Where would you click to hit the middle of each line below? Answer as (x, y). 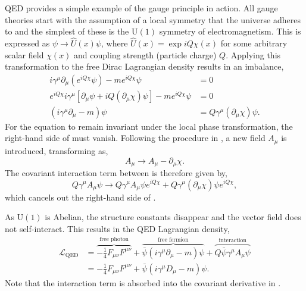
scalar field (24, 54)
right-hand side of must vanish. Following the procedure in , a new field (135, 138)
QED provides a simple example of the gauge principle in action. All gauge (141, 8)
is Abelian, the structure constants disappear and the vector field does (173, 217)
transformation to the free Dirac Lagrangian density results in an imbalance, (144, 66)
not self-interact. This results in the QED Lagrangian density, (117, 228)
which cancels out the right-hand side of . (80, 197)
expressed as (27, 43)
